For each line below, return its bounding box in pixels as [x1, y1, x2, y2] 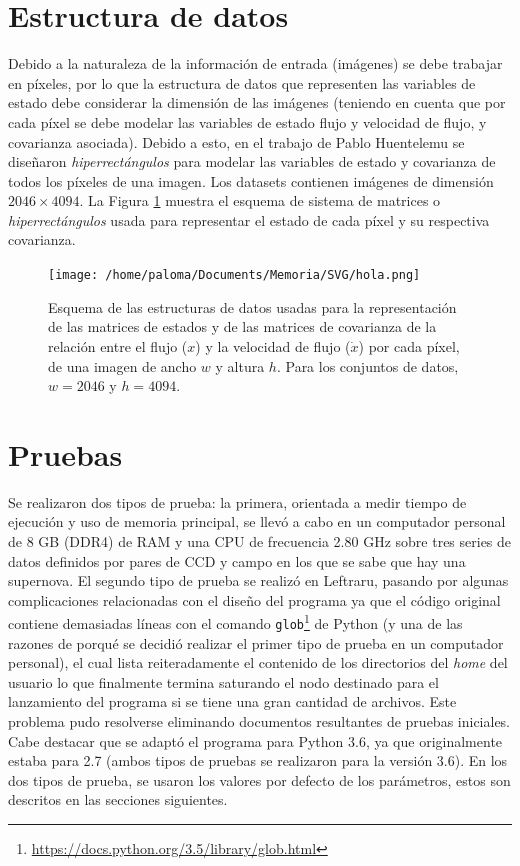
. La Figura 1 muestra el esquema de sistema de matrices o [79, 190, 441, 211]
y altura [215, 355, 265, 376]
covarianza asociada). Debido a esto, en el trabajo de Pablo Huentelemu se [8, 131, 465, 152]
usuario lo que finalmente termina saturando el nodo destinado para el [8, 671, 439, 692]
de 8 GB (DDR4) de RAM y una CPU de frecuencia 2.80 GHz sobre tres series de [8, 531, 512, 551]
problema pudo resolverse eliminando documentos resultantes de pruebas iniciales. [8, 711, 511, 732]
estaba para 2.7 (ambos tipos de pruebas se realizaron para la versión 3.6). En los [8, 750, 508, 771]
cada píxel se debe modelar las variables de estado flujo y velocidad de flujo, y [8, 111, 487, 132]
